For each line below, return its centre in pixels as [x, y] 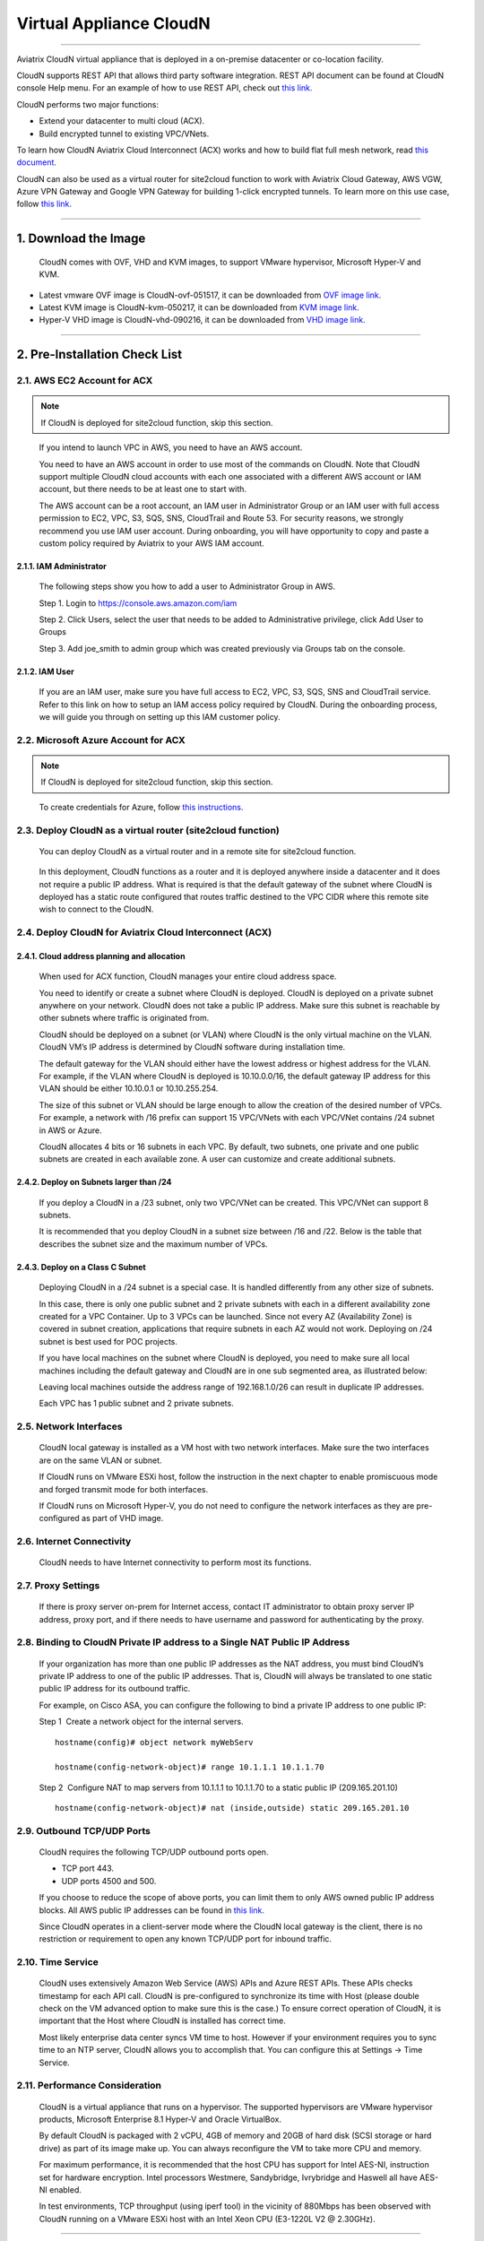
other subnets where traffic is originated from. [124, 1018]
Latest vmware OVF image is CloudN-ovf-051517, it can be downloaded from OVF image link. [210, 295]
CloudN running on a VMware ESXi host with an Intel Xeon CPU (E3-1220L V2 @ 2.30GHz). [207, 2219]
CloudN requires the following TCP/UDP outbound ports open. [154, 1852]
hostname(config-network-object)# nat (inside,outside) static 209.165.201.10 [232, 1808]
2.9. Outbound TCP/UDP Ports [84, 1830]
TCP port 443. [88, 1868]
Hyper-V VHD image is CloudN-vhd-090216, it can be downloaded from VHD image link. [203, 320]
